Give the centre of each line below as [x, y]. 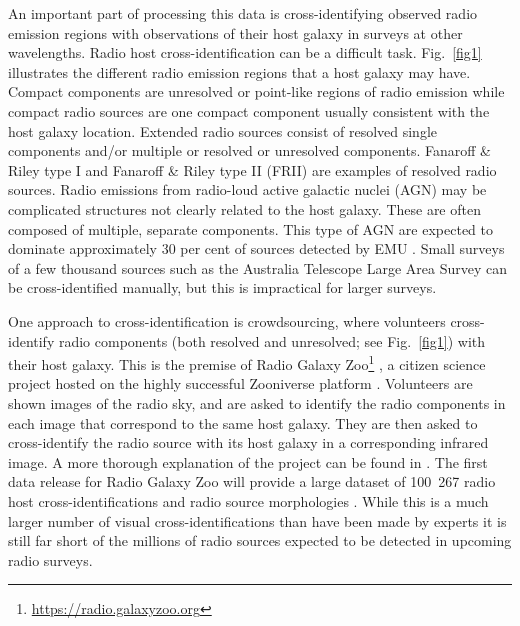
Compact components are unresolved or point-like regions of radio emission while [256, 91]
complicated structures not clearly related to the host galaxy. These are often [244, 208]
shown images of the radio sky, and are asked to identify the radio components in [257, 402]
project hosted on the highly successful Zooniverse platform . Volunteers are [240, 383]
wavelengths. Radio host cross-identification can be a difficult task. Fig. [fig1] [245, 52]
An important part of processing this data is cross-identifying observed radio [243, 13]
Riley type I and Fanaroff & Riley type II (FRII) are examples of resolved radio [252, 169]
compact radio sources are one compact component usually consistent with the [249, 110]
